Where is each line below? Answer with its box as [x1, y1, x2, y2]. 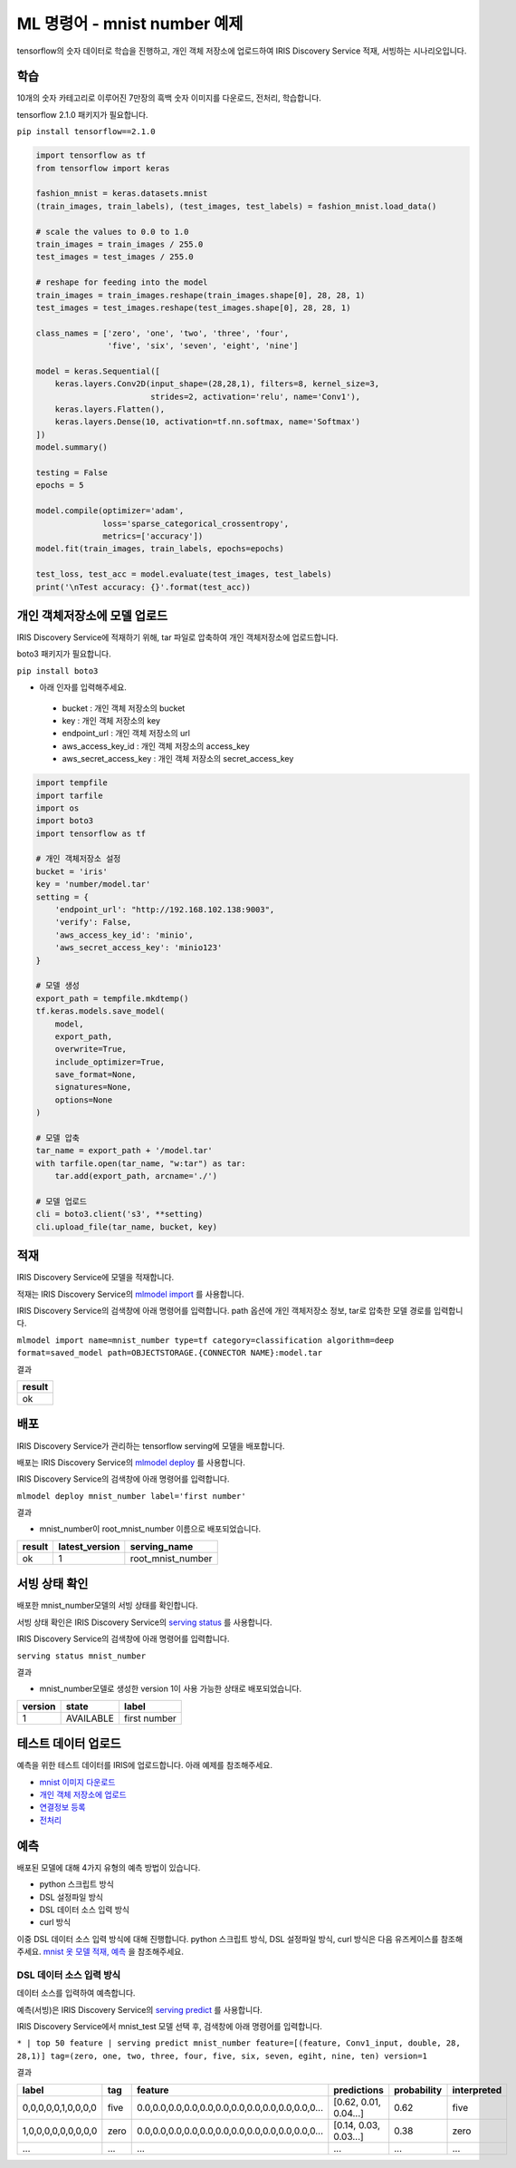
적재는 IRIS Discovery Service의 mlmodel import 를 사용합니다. [16, 1288, 244, 1299]
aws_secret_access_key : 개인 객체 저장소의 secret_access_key [62, 753, 294, 764]
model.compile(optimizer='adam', [35, 506, 185, 516]
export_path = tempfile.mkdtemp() [35, 993, 189, 1004]
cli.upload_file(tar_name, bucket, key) [35, 1221, 217, 1232]
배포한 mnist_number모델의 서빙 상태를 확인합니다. [16, 1600, 198, 1611]
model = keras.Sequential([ [35, 365, 160, 376]
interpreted [452, 2084, 502, 2096]
